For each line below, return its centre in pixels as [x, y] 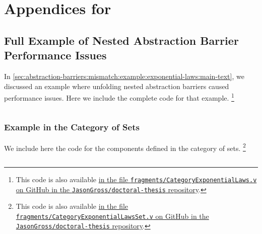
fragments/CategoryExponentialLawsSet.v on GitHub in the [112, 216]
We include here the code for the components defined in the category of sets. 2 [125, 147]
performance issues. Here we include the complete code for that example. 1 [119, 97]
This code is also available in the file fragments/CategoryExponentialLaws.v [136, 179]
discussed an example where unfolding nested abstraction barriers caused [117, 86]
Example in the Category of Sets [72, 127]
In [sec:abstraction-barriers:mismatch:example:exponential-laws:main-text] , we [124, 76]
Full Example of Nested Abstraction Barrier [121, 40]
